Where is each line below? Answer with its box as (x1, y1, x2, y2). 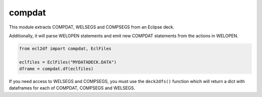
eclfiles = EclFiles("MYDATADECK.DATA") (19, 59, 116, 65)
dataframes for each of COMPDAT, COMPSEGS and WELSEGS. (9, 85, 135, 91)
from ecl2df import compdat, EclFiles (19, 46, 112, 51)
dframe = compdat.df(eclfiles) (19, 66, 94, 72)
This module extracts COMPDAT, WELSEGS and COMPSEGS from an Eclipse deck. (9, 24, 175, 30)
